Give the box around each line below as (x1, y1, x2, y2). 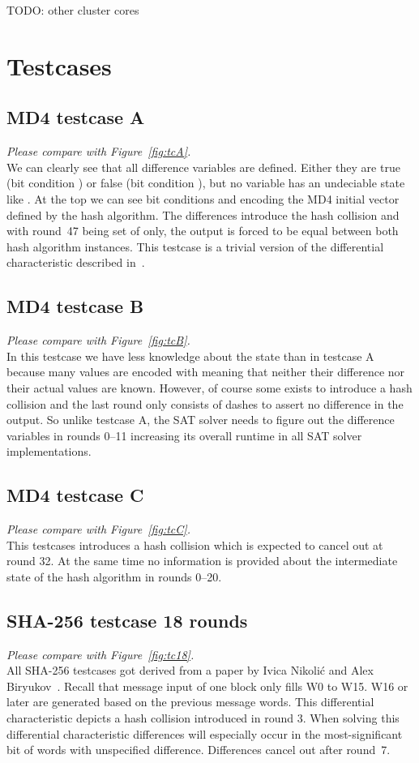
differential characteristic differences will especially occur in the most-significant (6, 725, 403, 742)
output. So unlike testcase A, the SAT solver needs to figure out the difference (6, 411, 395, 428)
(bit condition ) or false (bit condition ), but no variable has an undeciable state (6, 174, 405, 191)
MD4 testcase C (6, 482, 144, 508)
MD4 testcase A (6, 105, 145, 130)
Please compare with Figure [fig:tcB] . (6, 332, 190, 349)
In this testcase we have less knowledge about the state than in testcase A (6, 347, 374, 364)
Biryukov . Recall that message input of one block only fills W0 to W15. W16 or (6, 677, 408, 694)
